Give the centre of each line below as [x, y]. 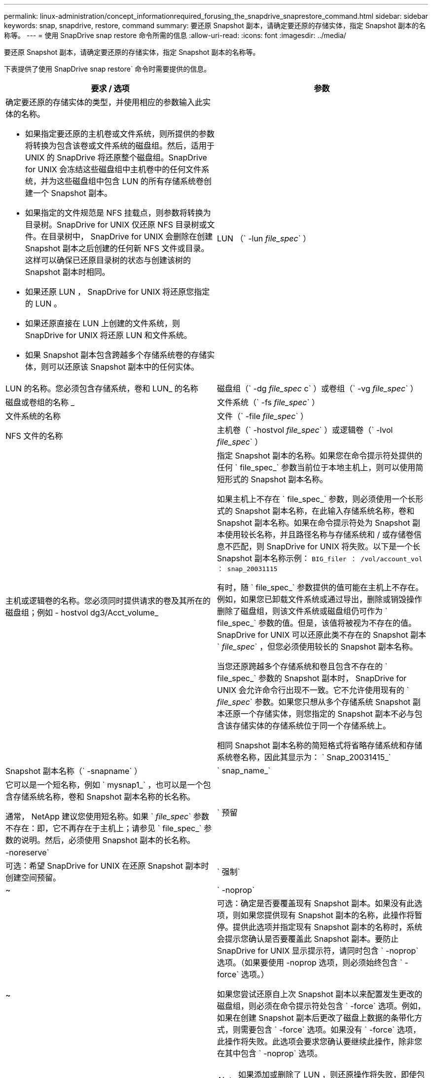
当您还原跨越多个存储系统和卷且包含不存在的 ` [302, 666]
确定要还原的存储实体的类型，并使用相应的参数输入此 [104, 102]
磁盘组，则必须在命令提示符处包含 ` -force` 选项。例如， [321, 1006]
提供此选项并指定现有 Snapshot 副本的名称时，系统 [328, 927]
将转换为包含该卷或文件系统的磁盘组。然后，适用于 [120, 146]
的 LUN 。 [44, 304]
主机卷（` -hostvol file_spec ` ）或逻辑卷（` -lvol [305, 430]
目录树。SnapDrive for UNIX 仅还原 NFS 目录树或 [116, 225]
